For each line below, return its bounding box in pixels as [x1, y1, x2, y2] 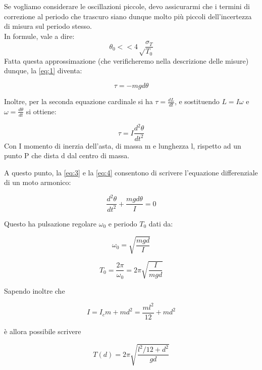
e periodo [108, 218, 137, 228]
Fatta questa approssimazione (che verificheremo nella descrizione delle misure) [4, 55, 249, 66]
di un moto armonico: [4, 177, 71, 188]
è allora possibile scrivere [4, 326, 81, 336]
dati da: [148, 218, 173, 228]
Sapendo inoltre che [4, 285, 65, 296]
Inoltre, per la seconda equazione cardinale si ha [4, 96, 153, 107]
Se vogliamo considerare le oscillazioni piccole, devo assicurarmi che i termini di [4, 1, 250, 11]
